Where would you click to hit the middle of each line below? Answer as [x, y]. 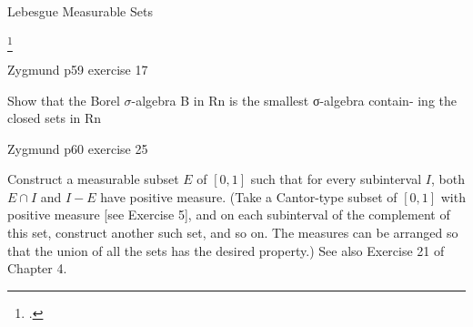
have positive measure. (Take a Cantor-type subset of [249, 196]
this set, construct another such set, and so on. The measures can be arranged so [233, 233]
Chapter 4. [37, 268]
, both [448, 179]
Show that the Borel [64, 100]
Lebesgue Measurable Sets [80, 11]
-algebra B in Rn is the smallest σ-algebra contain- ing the [294, 100]
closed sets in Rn [55, 118]
